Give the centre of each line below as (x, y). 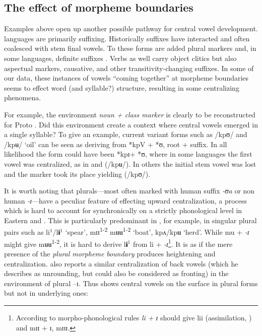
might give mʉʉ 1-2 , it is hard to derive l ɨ (66, 243)
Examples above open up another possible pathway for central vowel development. (131, 28)
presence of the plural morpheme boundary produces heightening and (110, 253)
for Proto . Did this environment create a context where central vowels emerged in (131, 124)
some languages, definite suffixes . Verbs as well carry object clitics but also (120, 58)
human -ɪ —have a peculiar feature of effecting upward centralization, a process (126, 200)
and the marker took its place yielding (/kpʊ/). (77, 174)
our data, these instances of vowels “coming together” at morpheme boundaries (126, 78)
